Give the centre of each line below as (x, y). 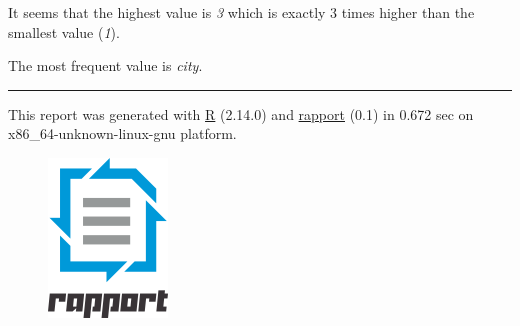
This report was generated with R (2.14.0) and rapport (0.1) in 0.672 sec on (241, 113)
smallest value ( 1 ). (64, 31)
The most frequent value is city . (105, 65)
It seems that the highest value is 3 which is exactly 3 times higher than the (241, 12)
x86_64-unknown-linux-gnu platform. (122, 133)
